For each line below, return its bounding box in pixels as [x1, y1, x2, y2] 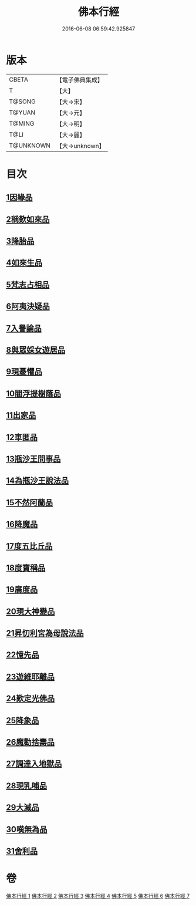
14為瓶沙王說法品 [6, 476, 69, 486]
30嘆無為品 [6, 824, 48, 834]
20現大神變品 [6, 606, 55, 616]
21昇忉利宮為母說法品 [6, 629, 84, 639]
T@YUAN [9, 108, 36, 116]
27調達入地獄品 [6, 759, 62, 769]
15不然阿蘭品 [6, 497, 53, 508]
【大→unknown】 [56, 141, 105, 150]
